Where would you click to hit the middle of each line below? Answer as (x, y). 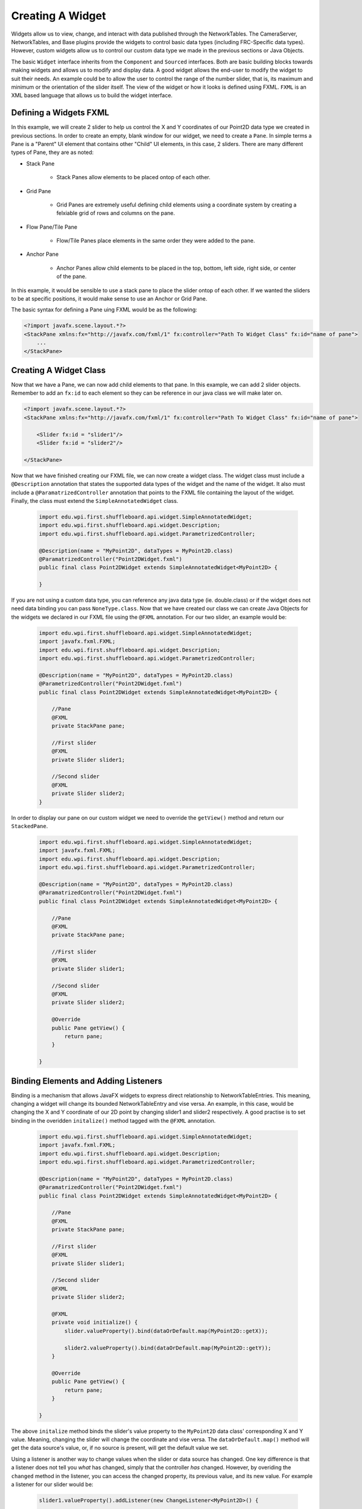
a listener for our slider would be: (52, 1484)
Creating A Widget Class (58, 370)
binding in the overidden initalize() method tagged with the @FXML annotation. (113, 1120)
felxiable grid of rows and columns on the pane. (116, 213)
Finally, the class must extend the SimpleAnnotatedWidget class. (95, 500)
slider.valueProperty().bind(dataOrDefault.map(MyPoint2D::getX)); (166, 1331)
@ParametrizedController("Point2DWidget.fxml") (110, 684)
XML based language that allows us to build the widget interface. (92, 95)
